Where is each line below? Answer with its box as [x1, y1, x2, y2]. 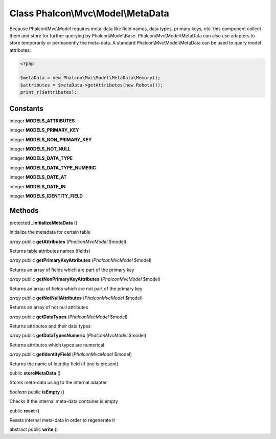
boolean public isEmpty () [9, 389, 65, 395]
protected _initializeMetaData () [9, 220, 78, 226]
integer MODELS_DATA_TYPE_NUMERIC [9, 164, 97, 171]
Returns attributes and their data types [9, 323, 91, 330]
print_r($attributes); [20, 90, 77, 95]
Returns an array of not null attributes [9, 304, 88, 311]
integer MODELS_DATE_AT [9, 174, 67, 180]
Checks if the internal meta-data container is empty [9, 398, 119, 404]
